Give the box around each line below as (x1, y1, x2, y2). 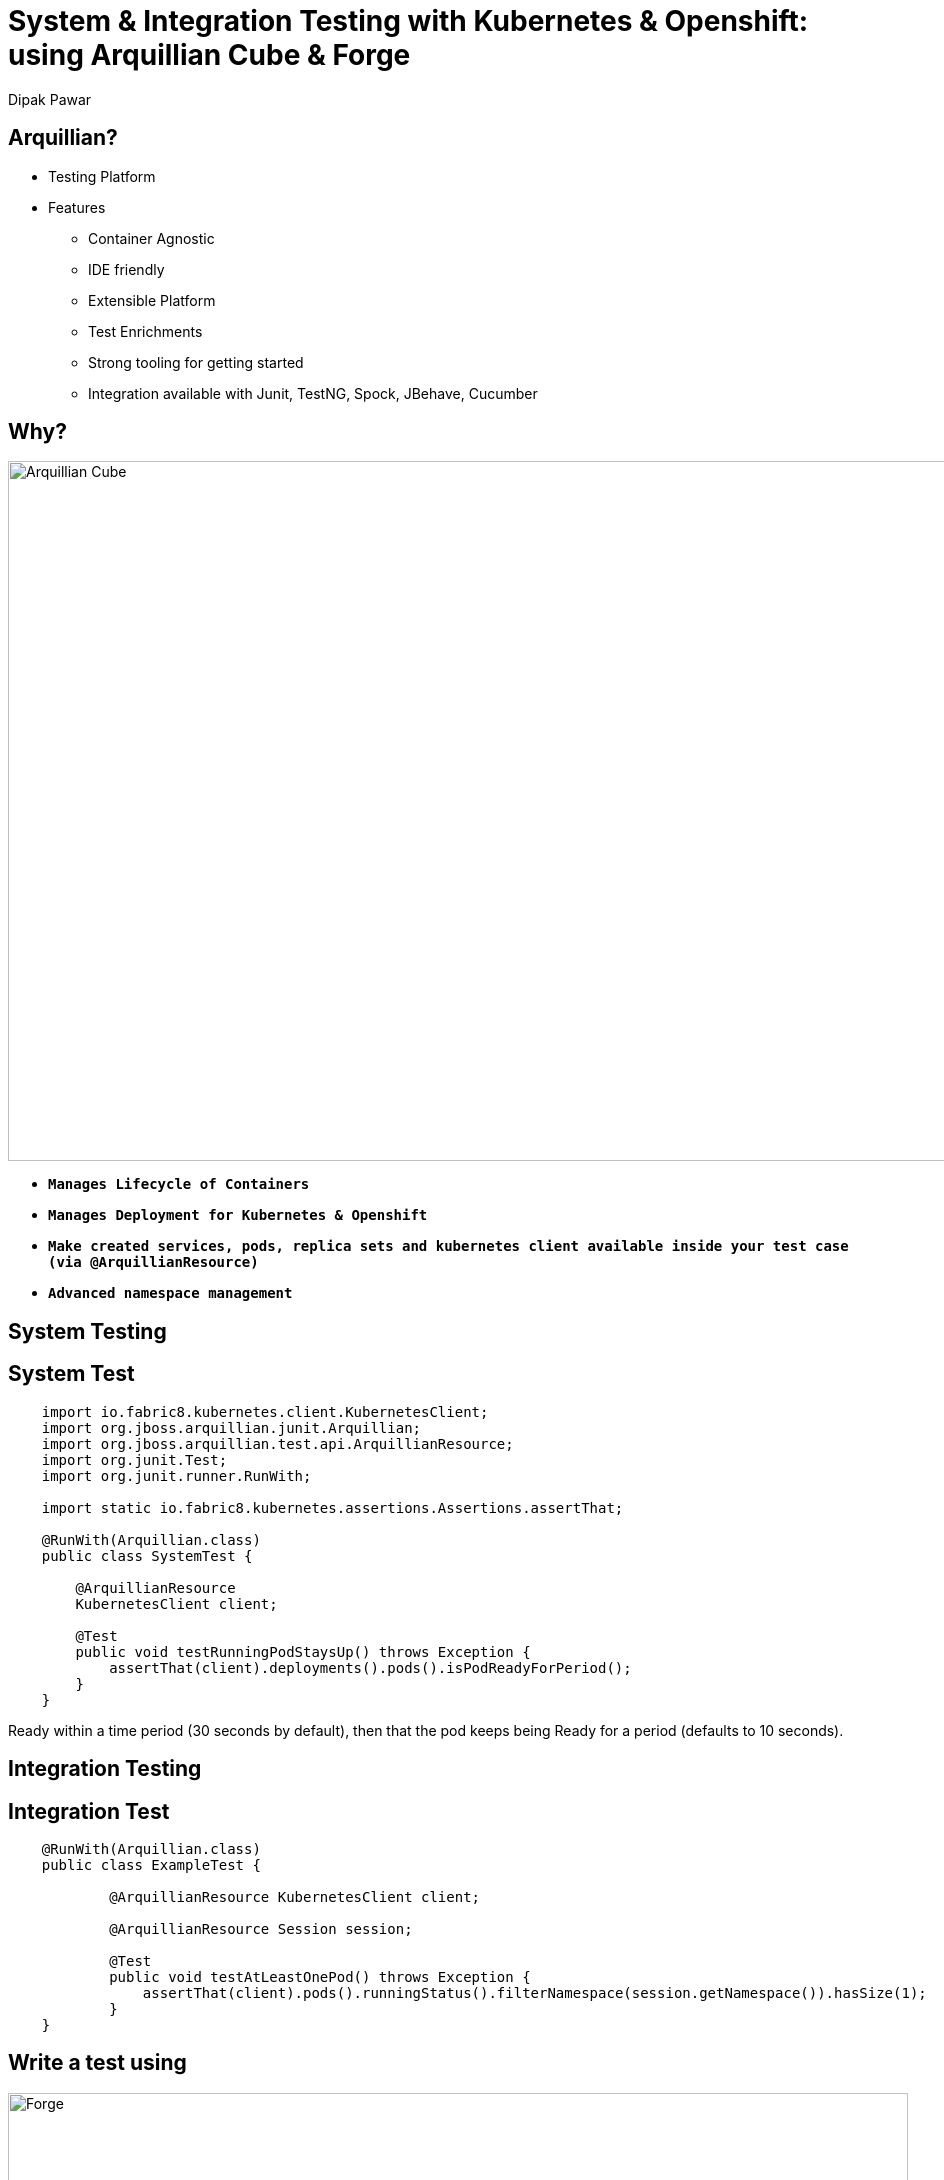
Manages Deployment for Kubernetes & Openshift (48, 1207, 428, 1224)
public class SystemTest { (41, 1547, 253, 1564)
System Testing (8, 1318, 167, 1344)
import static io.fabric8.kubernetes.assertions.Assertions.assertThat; (41, 1499, 624, 1516)
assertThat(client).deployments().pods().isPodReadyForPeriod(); (109, 1659, 632, 1676)
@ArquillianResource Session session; (109, 1920, 413, 1937)
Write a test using (8, 2050, 187, 2076)
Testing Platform (48, 167, 156, 185)
